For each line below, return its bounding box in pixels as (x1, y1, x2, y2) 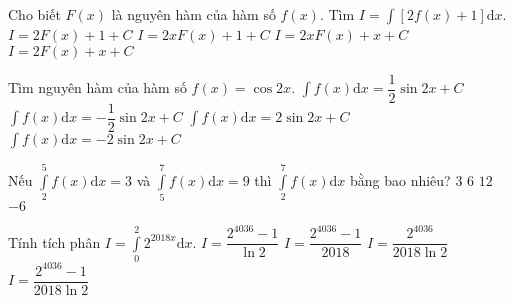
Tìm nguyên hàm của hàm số (8, 77, 187, 98)
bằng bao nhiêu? (349, 169, 451, 190)
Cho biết (8, 4, 61, 24)
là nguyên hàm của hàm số (111, 4, 276, 24)
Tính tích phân (8, 231, 101, 252)
